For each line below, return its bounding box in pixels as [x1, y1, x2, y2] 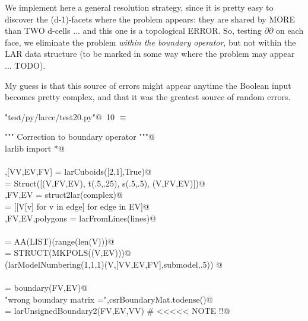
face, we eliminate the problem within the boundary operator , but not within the [5, 36, 296, 48]
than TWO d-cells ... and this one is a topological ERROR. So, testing [5, 24, 262, 37]
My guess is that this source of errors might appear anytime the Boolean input [5, 79, 291, 91]
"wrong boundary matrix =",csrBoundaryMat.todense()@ [5, 293, 213, 305]
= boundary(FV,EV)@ [5, 281, 88, 294]
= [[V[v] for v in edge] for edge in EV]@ [5, 200, 150, 212]
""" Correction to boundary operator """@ [5, 130, 155, 143]
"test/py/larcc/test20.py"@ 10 [5, 110, 115, 123]
